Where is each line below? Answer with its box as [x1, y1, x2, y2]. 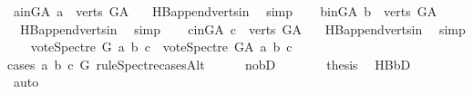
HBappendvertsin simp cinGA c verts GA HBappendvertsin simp [19, 19, 466, 38]
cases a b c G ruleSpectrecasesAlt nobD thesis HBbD [7, 54, 411, 73]
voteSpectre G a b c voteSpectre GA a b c [30, 37, 293, 56]
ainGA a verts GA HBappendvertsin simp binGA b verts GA [13, 2, 437, 20]
